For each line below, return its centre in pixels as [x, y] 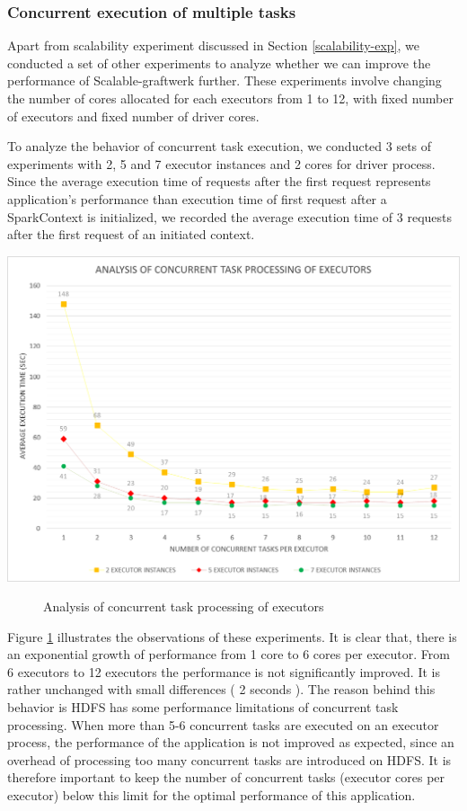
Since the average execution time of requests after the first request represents [219, 181]
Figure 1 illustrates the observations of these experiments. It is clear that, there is [232, 636]
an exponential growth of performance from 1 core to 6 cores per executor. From [229, 654]
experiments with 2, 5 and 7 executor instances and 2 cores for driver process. [221, 163]
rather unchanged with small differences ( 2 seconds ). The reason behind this [221, 689]
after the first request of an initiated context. [131, 234]
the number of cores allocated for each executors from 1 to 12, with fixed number [230, 98]
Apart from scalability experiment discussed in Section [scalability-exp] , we [214, 45]
